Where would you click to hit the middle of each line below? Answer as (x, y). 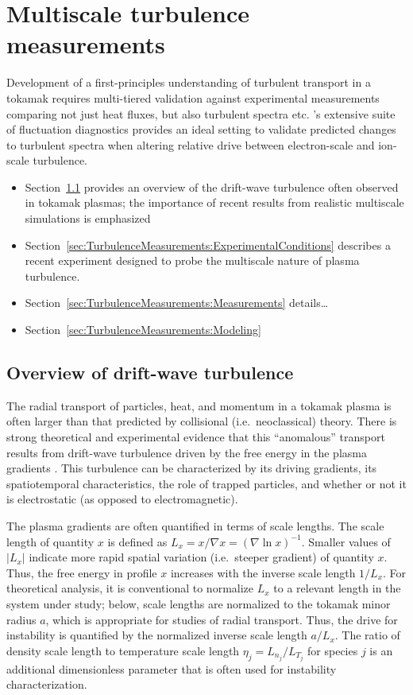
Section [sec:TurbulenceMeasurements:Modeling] (143, 330)
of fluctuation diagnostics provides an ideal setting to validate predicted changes (201, 129)
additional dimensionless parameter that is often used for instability (172, 668)
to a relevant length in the (337, 588)
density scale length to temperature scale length (123, 650)
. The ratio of (367, 635)
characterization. (47, 684)
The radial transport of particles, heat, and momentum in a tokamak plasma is (199, 405)
